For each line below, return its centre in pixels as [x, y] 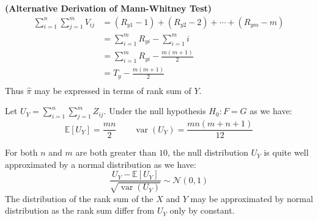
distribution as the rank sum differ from [80, 210]
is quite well [286, 152]
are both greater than [116, 152]
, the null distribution [208, 152]
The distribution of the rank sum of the [79, 198]
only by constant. [202, 210]
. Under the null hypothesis [155, 111]
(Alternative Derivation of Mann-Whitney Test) [109, 8]
